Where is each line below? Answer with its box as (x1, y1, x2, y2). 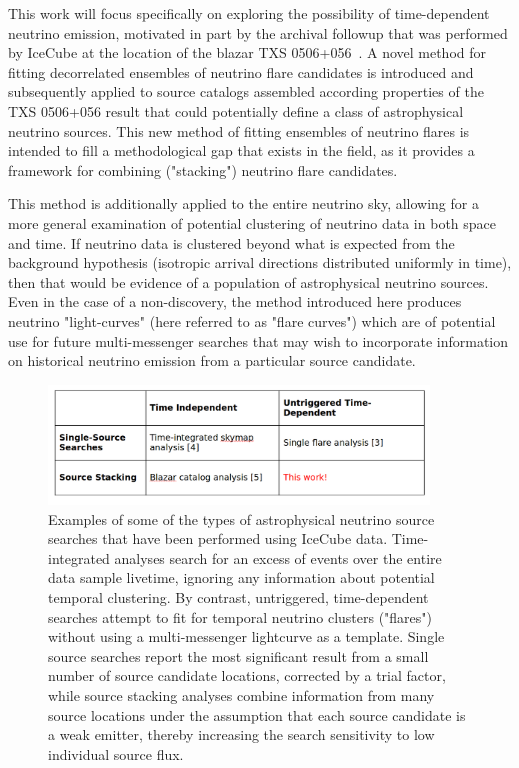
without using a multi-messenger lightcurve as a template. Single (48, 626, 445, 647)
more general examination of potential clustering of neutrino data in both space (8, 212, 497, 233)
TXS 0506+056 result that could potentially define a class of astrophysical (8, 100, 464, 121)
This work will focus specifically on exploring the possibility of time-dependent (8, 3, 490, 23)
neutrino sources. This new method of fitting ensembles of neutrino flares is (8, 120, 470, 141)
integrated (48, 547, 110, 568)
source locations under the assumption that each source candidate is (48, 704, 466, 725)
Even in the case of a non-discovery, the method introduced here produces (8, 291, 462, 312)
